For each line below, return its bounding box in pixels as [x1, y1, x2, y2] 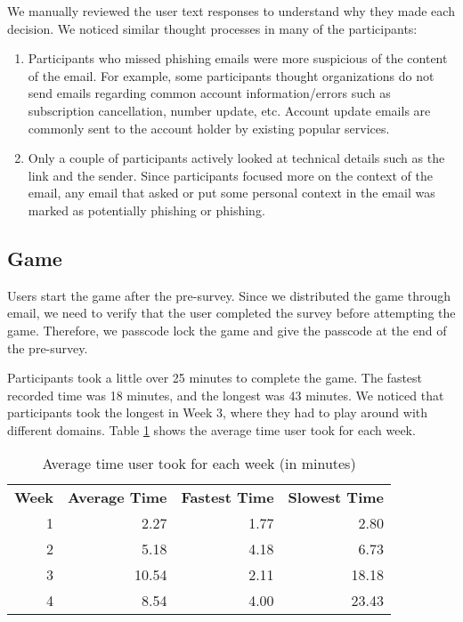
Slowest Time [288, 487, 385, 508]
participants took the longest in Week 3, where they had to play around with [7, 403, 428, 422]
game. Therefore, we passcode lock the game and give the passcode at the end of [7, 320, 447, 339]
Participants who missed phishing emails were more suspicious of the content [28, 49, 448, 68]
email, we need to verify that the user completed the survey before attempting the [7, 303, 456, 322]
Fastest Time [181, 487, 274, 508]
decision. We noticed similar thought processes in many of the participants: [7, 19, 418, 37]
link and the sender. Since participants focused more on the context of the [28, 166, 433, 184]
